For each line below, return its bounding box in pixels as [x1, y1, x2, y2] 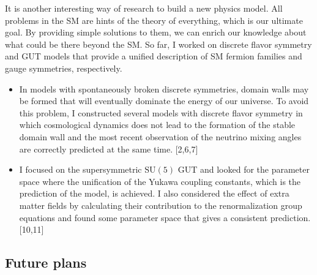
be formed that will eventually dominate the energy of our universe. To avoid [19, 94, 309, 107]
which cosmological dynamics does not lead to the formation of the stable [19, 118, 296, 131]
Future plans [5, 253, 87, 272]
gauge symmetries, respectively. [5, 61, 122, 74]
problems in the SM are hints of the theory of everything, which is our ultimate [5, 13, 303, 26]
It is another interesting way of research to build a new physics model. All [5, 2, 283, 14]
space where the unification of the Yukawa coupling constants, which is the [19, 175, 301, 187]
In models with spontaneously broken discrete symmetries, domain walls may [19, 82, 309, 95]
